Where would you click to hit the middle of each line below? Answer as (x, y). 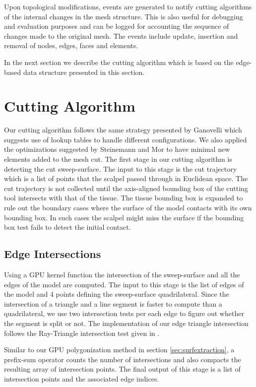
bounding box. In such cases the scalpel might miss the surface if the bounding (124, 217)
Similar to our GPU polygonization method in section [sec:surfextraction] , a (119, 350)
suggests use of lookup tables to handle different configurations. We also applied (126, 139)
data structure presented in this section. (84, 72)
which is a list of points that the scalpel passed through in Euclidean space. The (126, 178)
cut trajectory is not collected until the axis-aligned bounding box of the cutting (126, 188)
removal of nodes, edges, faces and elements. (71, 45)
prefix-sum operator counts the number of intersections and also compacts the (123, 359)
